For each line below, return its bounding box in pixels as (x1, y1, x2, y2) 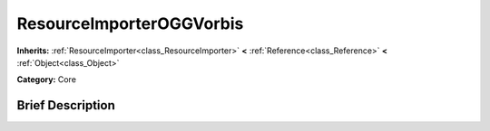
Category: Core (16, 74, 77, 85)
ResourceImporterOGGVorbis (16, 14, 244, 33)
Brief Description (16, 98, 115, 113)
